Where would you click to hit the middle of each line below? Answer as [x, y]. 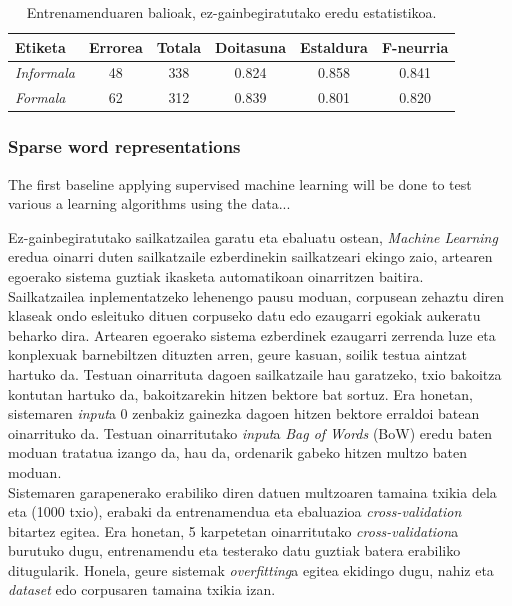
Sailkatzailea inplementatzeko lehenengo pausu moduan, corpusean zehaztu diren [256, 295]
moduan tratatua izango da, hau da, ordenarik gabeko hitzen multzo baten [238, 452]
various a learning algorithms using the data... [149, 203]
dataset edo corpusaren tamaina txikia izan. [142, 589]
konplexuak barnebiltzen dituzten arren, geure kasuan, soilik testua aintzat [237, 354]
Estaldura [334, 46]
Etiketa [40, 46]
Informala [45, 72]
